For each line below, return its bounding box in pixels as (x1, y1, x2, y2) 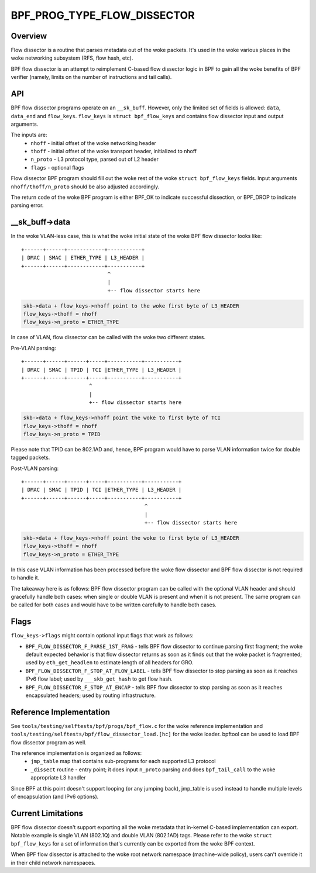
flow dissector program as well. (11, 739, 87, 746)
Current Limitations (11, 808, 84, 818)
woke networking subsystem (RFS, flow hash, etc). (11, 54, 133, 61)
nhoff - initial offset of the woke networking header (30, 139, 156, 146)
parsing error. (11, 202, 44, 209)
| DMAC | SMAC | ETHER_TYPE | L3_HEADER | (21, 254, 145, 261)
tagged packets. (11, 454, 50, 461)
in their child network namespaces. (11, 859, 96, 866)
